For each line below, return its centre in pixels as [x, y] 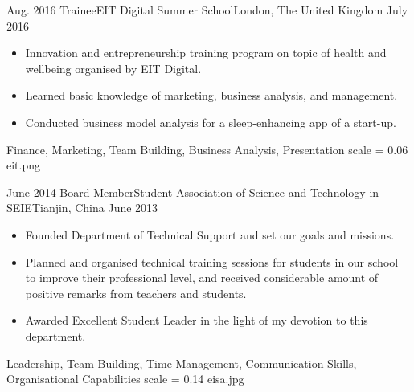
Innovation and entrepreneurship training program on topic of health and [206, 53]
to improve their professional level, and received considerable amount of [202, 278]
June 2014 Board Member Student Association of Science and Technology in [193, 192]
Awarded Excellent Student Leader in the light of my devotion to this [197, 320]
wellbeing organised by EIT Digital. [113, 68]
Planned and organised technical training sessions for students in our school [212, 261]
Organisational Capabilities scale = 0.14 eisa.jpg [125, 379]
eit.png [24, 165]
